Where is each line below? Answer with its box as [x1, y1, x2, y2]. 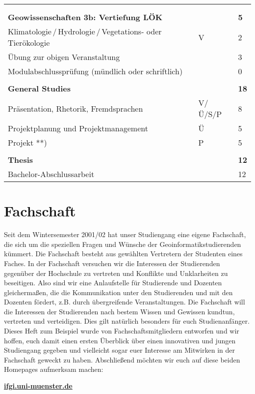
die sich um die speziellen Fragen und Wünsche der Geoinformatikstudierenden [4, 239, 241, 249]
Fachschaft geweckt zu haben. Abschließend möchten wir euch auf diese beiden [4, 354, 240, 364]
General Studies [8, 83, 71, 94]
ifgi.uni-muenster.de [4, 381, 73, 391]
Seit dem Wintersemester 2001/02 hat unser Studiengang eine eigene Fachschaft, [4, 229, 246, 240]
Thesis [8, 154, 33, 165]
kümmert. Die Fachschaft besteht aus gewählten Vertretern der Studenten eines [4, 248, 243, 259]
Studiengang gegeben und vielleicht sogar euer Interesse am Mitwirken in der [4, 345, 235, 355]
